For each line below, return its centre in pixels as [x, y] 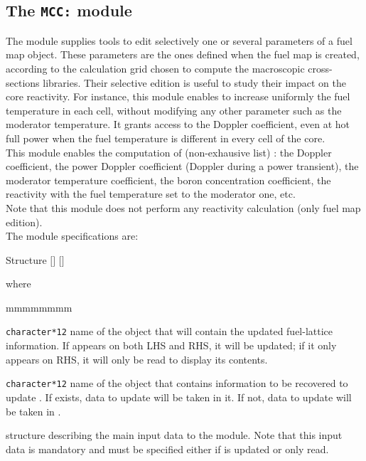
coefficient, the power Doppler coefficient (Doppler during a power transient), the [182, 166]
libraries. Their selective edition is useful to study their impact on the [195, 82]
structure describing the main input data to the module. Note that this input [174, 435]
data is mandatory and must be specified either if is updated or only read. [167, 449]
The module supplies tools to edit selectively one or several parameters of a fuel [179, 40]
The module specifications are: [72, 236]
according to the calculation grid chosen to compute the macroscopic [155, 68]
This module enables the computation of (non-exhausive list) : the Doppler [169, 152]
